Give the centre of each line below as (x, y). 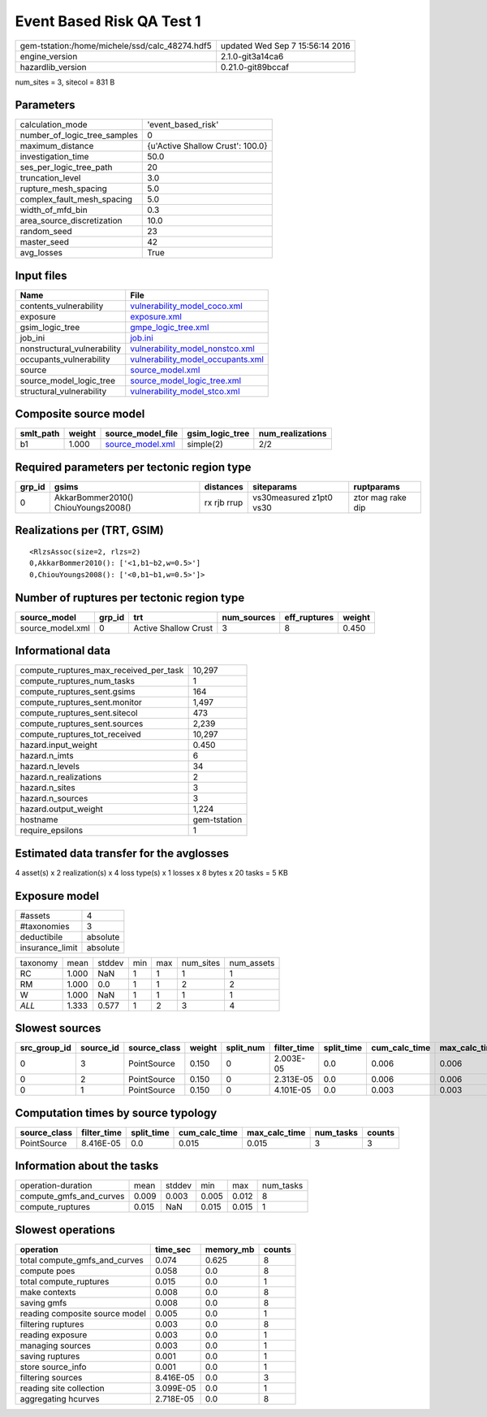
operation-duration (56, 1185)
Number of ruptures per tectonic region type (130, 598)
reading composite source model (83, 1313)
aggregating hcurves (60, 1398)
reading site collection (62, 1388)
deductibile (41, 937)
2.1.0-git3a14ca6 (252, 56)
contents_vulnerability (62, 306)
